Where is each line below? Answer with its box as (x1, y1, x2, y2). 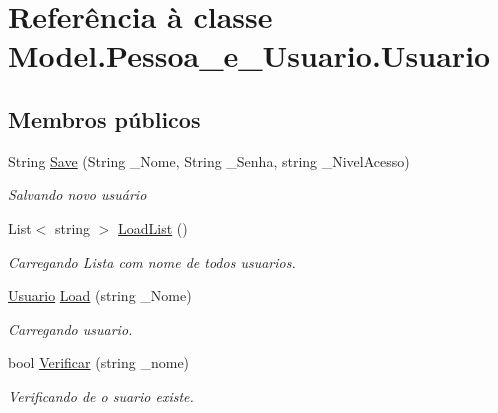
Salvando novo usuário (8, 184, 147, 205)
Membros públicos (8, 103, 201, 134)
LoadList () (118, 217, 188, 238)
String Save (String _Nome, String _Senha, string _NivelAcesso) (8, 150, 410, 171)
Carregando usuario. (8, 318, 133, 339)
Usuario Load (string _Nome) (8, 285, 192, 306)
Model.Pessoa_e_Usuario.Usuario (8, 35, 491, 76)
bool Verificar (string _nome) (8, 352, 190, 373)
